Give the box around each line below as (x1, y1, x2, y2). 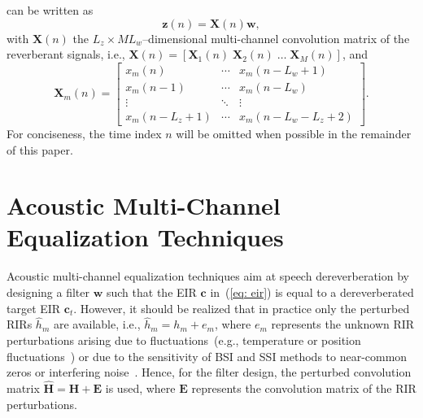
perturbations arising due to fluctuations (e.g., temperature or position (7, 332, 361, 348)
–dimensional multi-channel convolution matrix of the (142, 29, 410, 46)
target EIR (7, 299, 61, 316)
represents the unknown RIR (271, 316, 415, 333)
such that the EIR (106, 284, 197, 300)
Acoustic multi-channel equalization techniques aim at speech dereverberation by (7, 268, 409, 285)
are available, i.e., (53, 316, 141, 333)
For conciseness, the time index (7, 124, 162, 142)
